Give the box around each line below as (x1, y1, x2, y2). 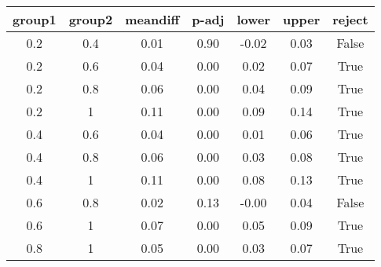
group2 (68, 10, 113, 28)
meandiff (125, 10, 180, 28)
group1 (13, 10, 57, 28)
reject (332, 10, 368, 28)
